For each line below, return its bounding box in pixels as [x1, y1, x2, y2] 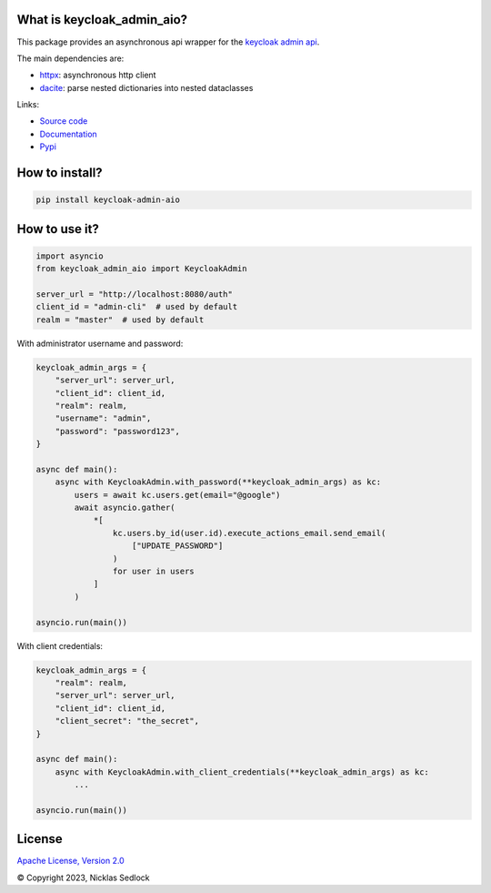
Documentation [39, 128, 97, 139]
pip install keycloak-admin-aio [35, 195, 181, 205]
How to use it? [16, 221, 99, 237]
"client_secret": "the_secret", [55, 715, 200, 726]
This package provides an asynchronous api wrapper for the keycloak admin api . [16, 36, 320, 47]
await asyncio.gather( [74, 502, 176, 513]
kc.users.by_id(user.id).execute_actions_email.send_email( [112, 528, 386, 538]
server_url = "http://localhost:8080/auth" [35, 289, 234, 299]
